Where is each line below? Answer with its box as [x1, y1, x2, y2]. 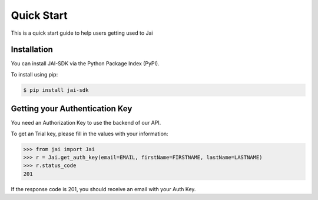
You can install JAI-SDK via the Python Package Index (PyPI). [11, 60, 160, 67]
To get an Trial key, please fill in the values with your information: [11, 130, 168, 137]
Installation [11, 45, 53, 55]
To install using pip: [11, 71, 58, 78]
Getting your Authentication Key [11, 104, 132, 114]
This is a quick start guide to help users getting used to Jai [11, 29, 153, 36]
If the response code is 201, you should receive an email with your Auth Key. [11, 185, 196, 192]
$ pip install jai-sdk [23, 86, 89, 94]
